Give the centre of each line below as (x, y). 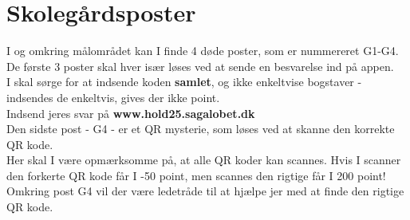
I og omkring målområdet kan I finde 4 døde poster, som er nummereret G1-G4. (203, 51)
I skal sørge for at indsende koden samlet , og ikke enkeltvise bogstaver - (184, 82)
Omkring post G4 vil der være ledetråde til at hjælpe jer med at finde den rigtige (205, 191)
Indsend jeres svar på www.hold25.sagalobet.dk (131, 113)
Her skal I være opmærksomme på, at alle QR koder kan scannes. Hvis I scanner (204, 160)
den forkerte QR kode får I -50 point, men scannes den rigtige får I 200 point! (196, 175)
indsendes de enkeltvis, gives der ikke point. (113, 97)
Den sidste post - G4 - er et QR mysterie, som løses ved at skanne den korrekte (201, 129)
